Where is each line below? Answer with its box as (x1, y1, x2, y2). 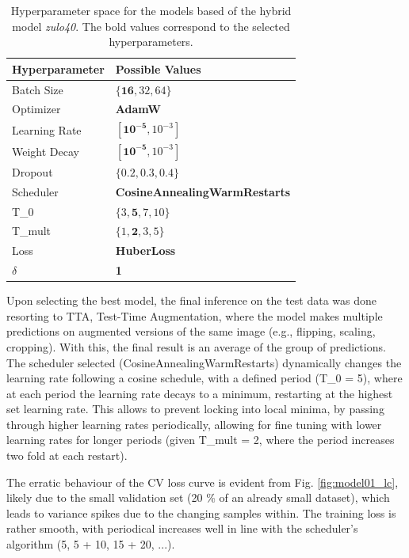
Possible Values (115, 60, 201, 77)
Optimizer (12, 101, 61, 117)
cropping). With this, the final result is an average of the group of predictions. (6, 338, 386, 355)
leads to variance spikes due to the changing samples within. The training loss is (6, 504, 396, 521)
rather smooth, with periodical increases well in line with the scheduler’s (6, 520, 358, 537)
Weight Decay (12, 142, 79, 159)
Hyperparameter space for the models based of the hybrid (10, 2, 292, 18)
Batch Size (12, 81, 63, 97)
